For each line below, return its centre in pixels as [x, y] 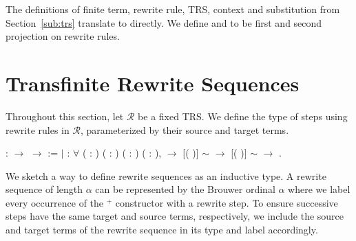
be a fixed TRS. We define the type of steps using [243, 116]
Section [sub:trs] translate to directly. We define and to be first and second [164, 22]
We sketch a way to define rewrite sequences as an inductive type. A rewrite [166, 175]
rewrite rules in [38, 129]
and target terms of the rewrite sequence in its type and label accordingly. [162, 230]
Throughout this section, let [65, 116]
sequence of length [44, 189]
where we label [319, 189]
